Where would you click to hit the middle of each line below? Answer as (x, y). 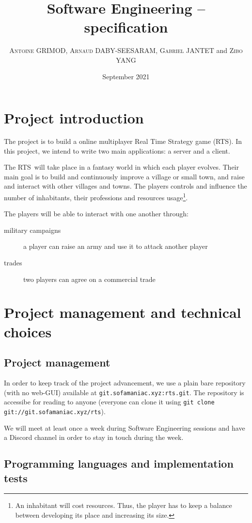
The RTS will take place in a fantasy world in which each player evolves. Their (121, 167)
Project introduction (74, 118)
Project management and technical (123, 312)
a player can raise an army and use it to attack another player (116, 246)
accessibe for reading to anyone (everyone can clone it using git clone (109, 402)
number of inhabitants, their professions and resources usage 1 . (96, 197)
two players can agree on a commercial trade (89, 279)
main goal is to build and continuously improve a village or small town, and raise (124, 176)
